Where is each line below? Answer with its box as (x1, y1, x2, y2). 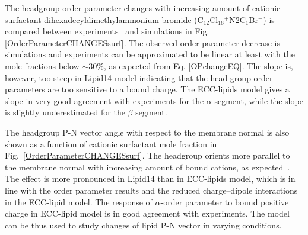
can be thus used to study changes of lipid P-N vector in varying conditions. (5, 218, 282, 231)
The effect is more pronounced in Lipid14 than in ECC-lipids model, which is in (5, 172, 296, 185)
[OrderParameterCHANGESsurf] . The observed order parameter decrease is (5, 36, 281, 49)
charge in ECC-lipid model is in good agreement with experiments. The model (5, 207, 290, 220)
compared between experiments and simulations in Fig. (5, 25, 209, 37)
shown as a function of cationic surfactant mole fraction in (5, 137, 217, 150)
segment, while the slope (214, 94, 303, 107)
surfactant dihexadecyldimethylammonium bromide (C (5, 13, 204, 25)
